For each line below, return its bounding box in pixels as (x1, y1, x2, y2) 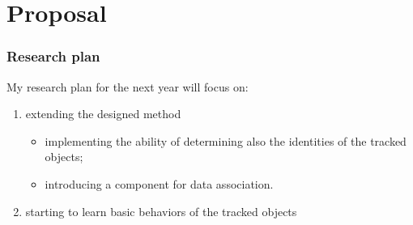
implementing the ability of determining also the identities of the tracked (45, 132, 407, 149)
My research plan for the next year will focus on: (6, 78, 249, 95)
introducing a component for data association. (45, 175, 274, 192)
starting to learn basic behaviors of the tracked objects (25, 202, 297, 219)
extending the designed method (25, 105, 181, 122)
